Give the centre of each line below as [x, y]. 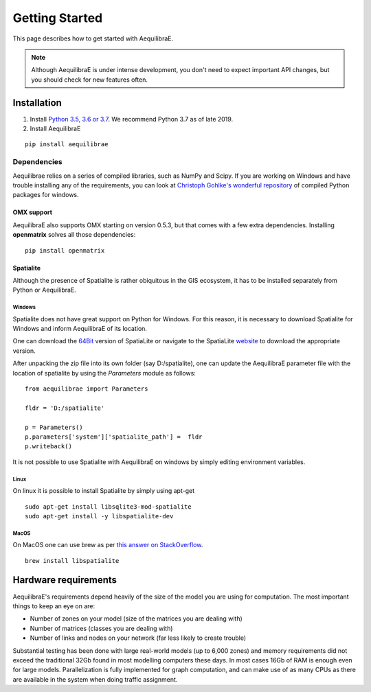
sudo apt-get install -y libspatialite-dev [99, 516]
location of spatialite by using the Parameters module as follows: [104, 373]
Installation [37, 103]
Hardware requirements [65, 580]
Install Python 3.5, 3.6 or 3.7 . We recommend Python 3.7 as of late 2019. [132, 119]
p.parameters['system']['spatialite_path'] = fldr [114, 437]
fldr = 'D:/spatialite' [65, 408]
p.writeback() [48, 447]
